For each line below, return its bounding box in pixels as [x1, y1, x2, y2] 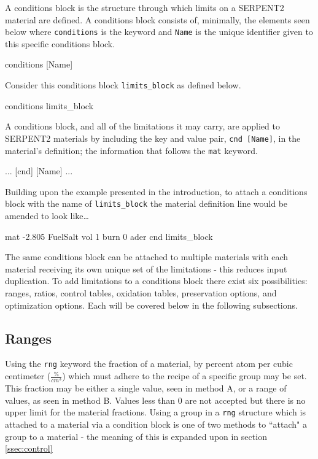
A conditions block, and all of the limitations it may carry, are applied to [5, 120, 280, 133]
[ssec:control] [5, 442, 53, 455]
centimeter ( [5, 369, 51, 382]
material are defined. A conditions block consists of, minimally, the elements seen [5, 13, 310, 26]
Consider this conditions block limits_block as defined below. [5, 79, 241, 91]
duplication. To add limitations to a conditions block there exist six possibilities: [5, 274, 308, 287]
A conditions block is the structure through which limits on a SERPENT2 [5, 1, 284, 13]
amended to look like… [5, 209, 89, 222]
